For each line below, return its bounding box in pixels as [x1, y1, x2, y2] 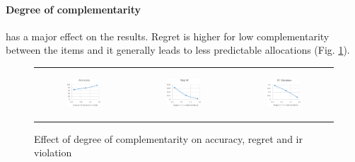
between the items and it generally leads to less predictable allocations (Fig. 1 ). [6, 42, 350, 57]
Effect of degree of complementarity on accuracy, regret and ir [34, 131, 303, 146]
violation [34, 145, 72, 160]
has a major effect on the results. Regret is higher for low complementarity [6, 28, 330, 43]
